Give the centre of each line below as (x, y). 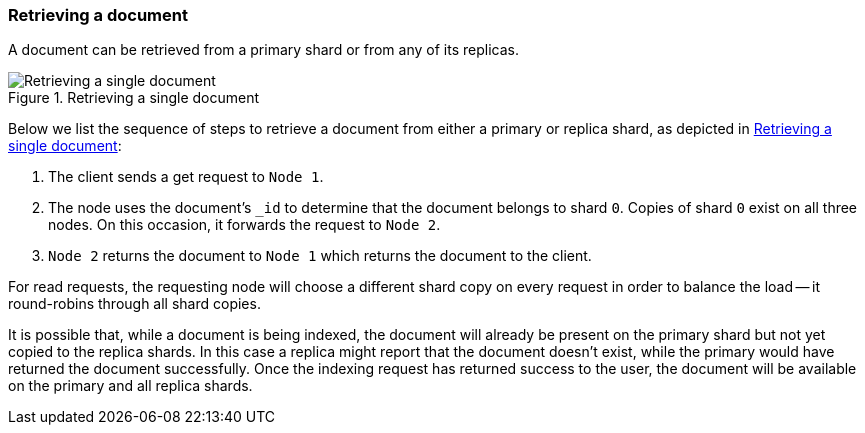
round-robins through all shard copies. (134, 304)
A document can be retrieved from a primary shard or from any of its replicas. (263, 50)
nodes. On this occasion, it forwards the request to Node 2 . (244, 225)
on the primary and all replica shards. (130, 386)
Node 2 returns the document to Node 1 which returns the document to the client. (320, 256)
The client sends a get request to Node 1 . (186, 177)
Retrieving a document (98, 15)
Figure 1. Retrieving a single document (134, 98)
